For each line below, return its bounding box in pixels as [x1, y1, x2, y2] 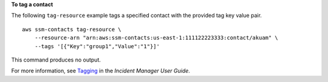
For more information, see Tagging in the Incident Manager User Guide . [11, 67, 191, 75]
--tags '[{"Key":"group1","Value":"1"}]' [34, 43, 160, 49]
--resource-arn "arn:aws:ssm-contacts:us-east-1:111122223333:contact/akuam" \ [34, 34, 279, 42]
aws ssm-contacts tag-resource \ [22, 26, 121, 33]
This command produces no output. [11, 56, 101, 63]
